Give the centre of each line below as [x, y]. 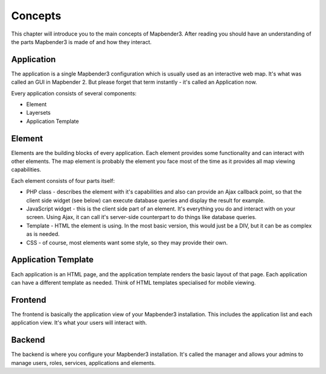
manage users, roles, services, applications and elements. [84, 363]
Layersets [38, 113]
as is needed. [43, 234]
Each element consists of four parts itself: [63, 180]
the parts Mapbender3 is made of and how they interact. [81, 42]
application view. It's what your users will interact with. [79, 323]
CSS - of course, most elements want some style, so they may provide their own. [127, 242]
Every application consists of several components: [74, 93]
